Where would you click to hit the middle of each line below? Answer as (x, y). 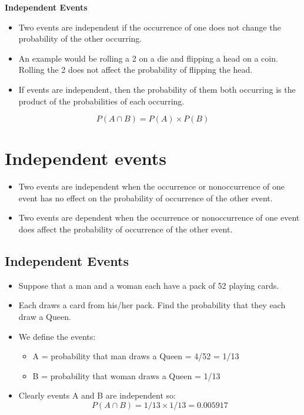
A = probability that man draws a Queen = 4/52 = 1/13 (136, 356)
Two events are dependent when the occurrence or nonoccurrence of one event (159, 217)
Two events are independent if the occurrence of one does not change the (150, 27)
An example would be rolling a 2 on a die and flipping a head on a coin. (148, 58)
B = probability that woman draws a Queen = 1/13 (126, 375)
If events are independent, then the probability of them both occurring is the (157, 89)
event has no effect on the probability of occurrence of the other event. (146, 198)
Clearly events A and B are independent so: (97, 395)
